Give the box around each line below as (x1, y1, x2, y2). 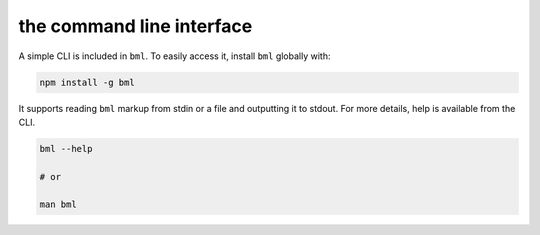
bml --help (39, 143, 93, 154)
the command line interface (18, 15, 253, 37)
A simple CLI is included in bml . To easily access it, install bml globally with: (18, 50, 331, 62)
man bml (39, 199, 77, 210)
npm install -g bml (39, 76, 135, 88)
